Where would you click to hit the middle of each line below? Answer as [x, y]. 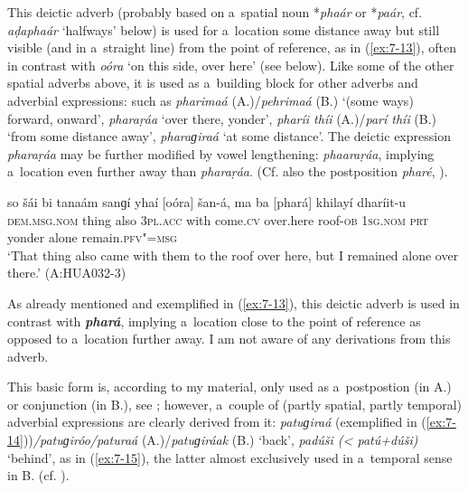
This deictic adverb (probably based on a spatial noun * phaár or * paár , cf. [215, 12]
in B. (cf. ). [38, 475]
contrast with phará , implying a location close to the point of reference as [214, 321]
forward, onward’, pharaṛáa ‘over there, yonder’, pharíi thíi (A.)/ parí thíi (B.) [222, 118]
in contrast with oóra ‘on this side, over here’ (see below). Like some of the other [231, 65]
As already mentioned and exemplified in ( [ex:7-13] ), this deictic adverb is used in [234, 302]
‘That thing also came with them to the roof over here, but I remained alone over [233, 255]
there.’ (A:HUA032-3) [67, 273]
